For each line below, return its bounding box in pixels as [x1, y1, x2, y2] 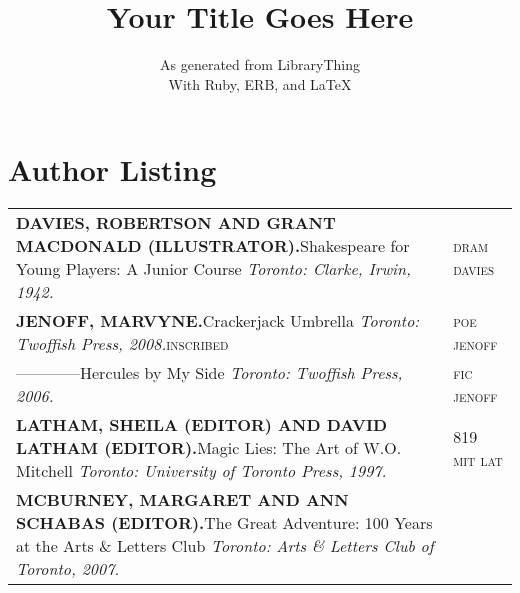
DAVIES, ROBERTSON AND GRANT [16, 211, 336, 235]
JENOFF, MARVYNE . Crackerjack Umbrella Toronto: [16, 309, 420, 333]
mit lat [453, 447, 503, 471]
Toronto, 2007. [16, 557, 120, 581]
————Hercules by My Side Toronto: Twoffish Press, [16, 361, 403, 385]
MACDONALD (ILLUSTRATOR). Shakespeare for [16, 234, 410, 258]
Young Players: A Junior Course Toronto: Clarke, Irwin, [16, 257, 411, 281]
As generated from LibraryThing [160, 54, 360, 75]
